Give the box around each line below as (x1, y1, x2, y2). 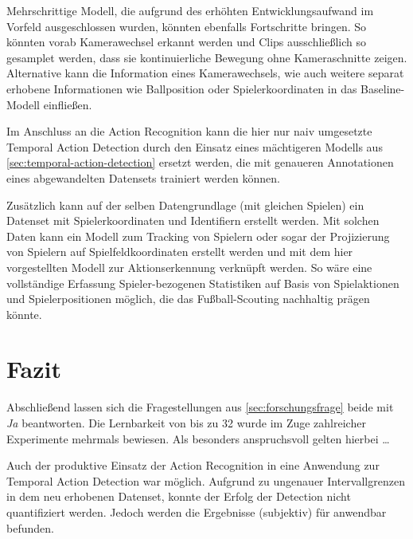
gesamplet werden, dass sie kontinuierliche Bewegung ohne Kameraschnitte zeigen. (6, 49, 407, 65)
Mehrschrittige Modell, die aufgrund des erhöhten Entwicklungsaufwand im (6, 2, 374, 18)
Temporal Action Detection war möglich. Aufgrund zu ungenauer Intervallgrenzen (6, 472, 405, 489)
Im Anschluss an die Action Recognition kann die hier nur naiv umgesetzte (6, 123, 372, 140)
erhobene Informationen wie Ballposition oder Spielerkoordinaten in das (6, 80, 357, 96)
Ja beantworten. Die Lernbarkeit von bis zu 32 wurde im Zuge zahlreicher (6, 415, 366, 431)
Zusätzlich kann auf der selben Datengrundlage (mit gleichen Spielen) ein (6, 196, 364, 213)
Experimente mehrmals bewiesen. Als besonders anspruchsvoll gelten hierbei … (6, 430, 390, 447)
